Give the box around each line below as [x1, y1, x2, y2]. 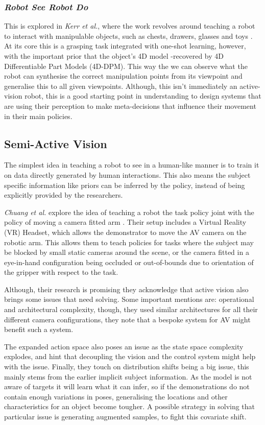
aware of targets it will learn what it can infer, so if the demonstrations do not [4, 381, 250, 392]
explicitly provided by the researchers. [4, 190, 123, 200]
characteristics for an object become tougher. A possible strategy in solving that [4, 401, 255, 412]
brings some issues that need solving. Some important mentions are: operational [4, 294, 254, 304]
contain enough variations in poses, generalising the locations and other [4, 391, 228, 402]
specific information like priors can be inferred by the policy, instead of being [4, 179, 245, 190]
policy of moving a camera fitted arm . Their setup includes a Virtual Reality [4, 217, 247, 227]
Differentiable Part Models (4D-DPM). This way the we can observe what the [4, 60, 248, 71]
